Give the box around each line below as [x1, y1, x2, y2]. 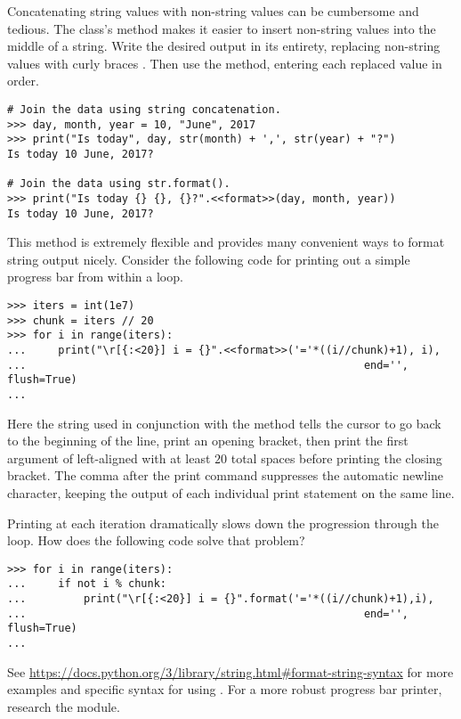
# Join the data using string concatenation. [7, 102, 281, 116]
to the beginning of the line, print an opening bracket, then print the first [7, 431, 408, 450]
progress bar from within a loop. [7, 267, 183, 286]
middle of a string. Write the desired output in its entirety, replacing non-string [7, 37, 441, 55]
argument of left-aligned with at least [7, 448, 211, 467]
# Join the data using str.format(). [7, 177, 230, 191]
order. [7, 71, 39, 90]
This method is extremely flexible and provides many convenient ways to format [7, 233, 445, 251]
